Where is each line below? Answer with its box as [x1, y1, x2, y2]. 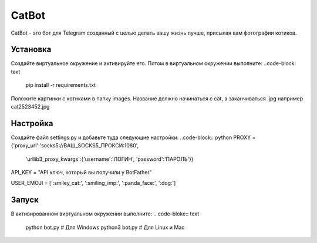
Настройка [11, 118, 53, 129]
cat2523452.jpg [11, 103, 50, 110]
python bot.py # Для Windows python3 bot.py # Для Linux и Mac [25, 224, 185, 231]
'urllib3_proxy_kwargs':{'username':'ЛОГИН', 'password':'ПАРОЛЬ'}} [25, 156, 194, 163]
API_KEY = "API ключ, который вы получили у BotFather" [11, 169, 152, 176]
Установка [11, 45, 52, 55]
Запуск [11, 195, 39, 205]
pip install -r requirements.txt [25, 82, 96, 89]
